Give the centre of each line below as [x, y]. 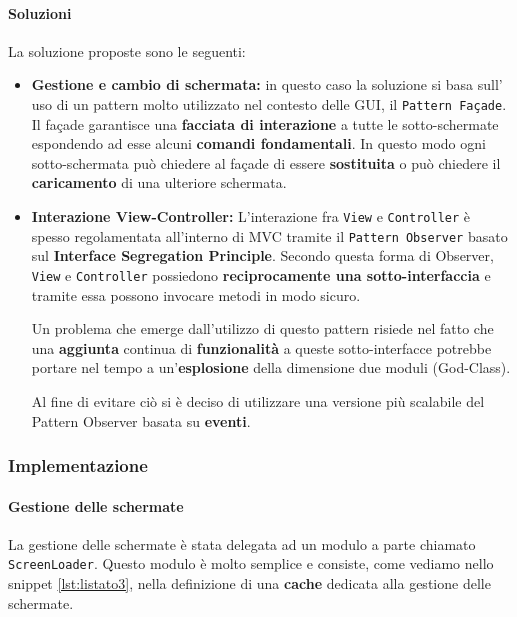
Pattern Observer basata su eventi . [141, 420]
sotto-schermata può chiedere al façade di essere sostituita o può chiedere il [266, 162]
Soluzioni [40, 12]
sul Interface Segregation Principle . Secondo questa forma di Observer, [262, 255]
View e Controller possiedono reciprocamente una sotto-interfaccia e [261, 274]
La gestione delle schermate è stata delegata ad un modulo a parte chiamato [242, 543]
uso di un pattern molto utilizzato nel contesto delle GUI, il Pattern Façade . [269, 103]
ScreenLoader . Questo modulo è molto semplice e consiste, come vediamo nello [251, 563]
